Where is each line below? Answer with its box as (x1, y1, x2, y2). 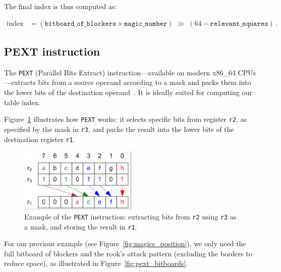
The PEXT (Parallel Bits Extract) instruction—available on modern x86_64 (4, 67, 236, 77)
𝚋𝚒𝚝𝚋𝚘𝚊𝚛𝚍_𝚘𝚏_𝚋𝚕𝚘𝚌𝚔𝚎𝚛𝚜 (44, 20, 117, 27)
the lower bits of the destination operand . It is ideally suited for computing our (4, 87, 252, 98)
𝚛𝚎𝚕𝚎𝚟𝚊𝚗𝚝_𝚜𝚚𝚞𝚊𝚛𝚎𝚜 (210, 20, 268, 27)
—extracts (4, 77, 36, 87)
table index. (4, 97, 40, 107)
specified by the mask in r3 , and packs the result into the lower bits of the (4, 123, 234, 134)
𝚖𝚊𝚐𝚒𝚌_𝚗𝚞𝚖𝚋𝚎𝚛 (124, 20, 167, 27)
